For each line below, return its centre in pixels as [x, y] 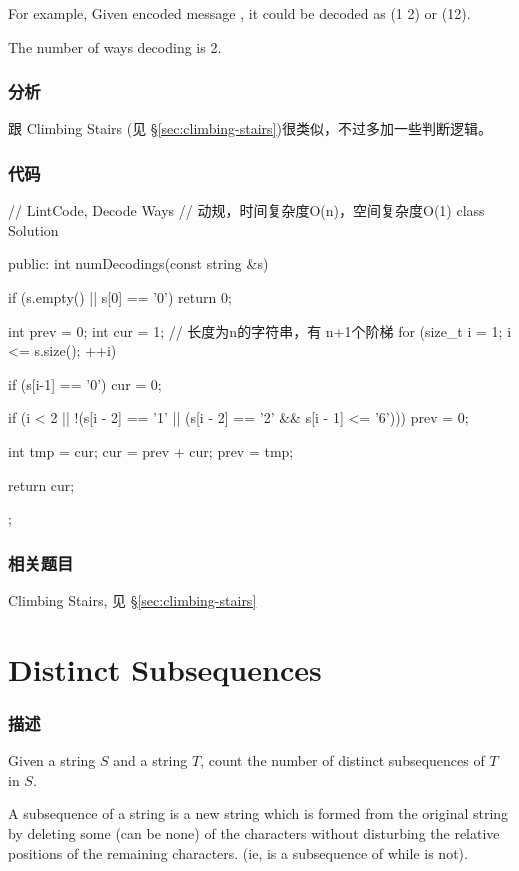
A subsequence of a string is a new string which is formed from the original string [258, 813]
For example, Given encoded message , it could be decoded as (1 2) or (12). [239, 13]
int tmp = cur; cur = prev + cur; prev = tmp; [151, 450]
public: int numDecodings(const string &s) [138, 263]
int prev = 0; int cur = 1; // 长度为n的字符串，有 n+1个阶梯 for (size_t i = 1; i [260, 330]
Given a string [52, 760]
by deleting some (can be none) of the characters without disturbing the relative [254, 832]
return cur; [41, 484]
